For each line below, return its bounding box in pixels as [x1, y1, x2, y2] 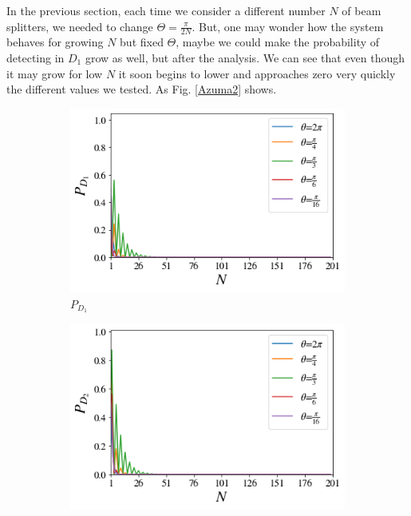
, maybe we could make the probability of [176, 34, 380, 50]
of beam [342, 2, 381, 18]
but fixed [120, 34, 164, 50]
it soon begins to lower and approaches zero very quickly [118, 65, 396, 81]
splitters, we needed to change [6, 18, 153, 34]
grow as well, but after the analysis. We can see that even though [85, 50, 405, 66]
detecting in [6, 50, 65, 66]
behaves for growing [6, 34, 104, 50]
